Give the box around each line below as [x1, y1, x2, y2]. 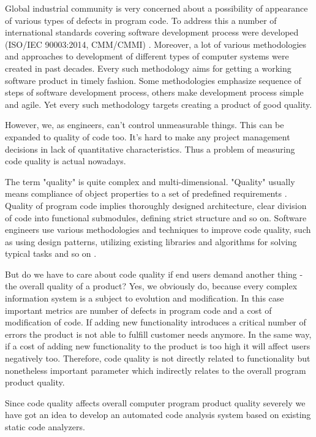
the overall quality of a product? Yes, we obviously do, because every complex [5, 279, 298, 292]
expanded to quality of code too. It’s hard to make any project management [5, 130, 290, 143]
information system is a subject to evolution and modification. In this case [5, 292, 284, 305]
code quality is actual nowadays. [5, 154, 126, 167]
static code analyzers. [5, 420, 85, 433]
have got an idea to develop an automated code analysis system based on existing [5, 408, 311, 421]
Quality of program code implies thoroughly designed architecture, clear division [5, 199, 307, 211]
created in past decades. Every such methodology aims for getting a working [5, 61, 292, 74]
